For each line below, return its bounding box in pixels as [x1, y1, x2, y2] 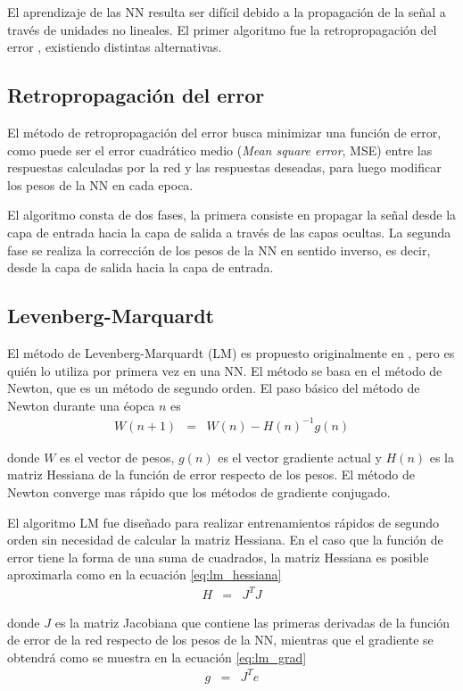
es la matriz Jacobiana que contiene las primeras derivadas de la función [54, 612, 451, 631]
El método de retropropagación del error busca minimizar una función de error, [7, 122, 442, 141]
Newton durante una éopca [7, 395, 155, 414]
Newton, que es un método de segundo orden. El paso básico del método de [7, 379, 420, 397]
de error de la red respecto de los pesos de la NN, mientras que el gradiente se [7, 630, 434, 649]
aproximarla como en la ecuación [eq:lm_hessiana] [7, 565, 282, 584]
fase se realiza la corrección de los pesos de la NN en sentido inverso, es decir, [7, 240, 431, 259]
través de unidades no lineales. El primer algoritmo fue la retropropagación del [7, 20, 437, 38]
